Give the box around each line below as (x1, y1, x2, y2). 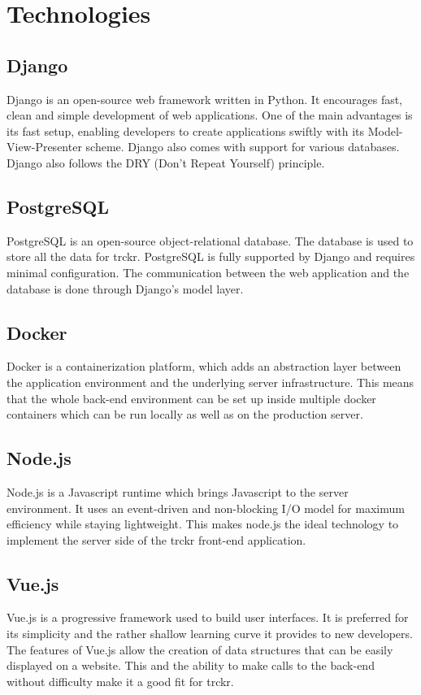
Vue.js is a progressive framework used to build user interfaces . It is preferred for (7, 609, 409, 626)
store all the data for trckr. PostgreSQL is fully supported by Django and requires (7, 248, 415, 265)
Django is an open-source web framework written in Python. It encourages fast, (7, 90, 403, 107)
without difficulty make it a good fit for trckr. (7, 672, 234, 689)
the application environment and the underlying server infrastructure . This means (7, 373, 414, 390)
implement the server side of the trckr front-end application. (7, 531, 306, 548)
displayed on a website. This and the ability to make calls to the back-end (7, 657, 375, 674)
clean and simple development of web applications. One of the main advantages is (7, 106, 413, 124)
